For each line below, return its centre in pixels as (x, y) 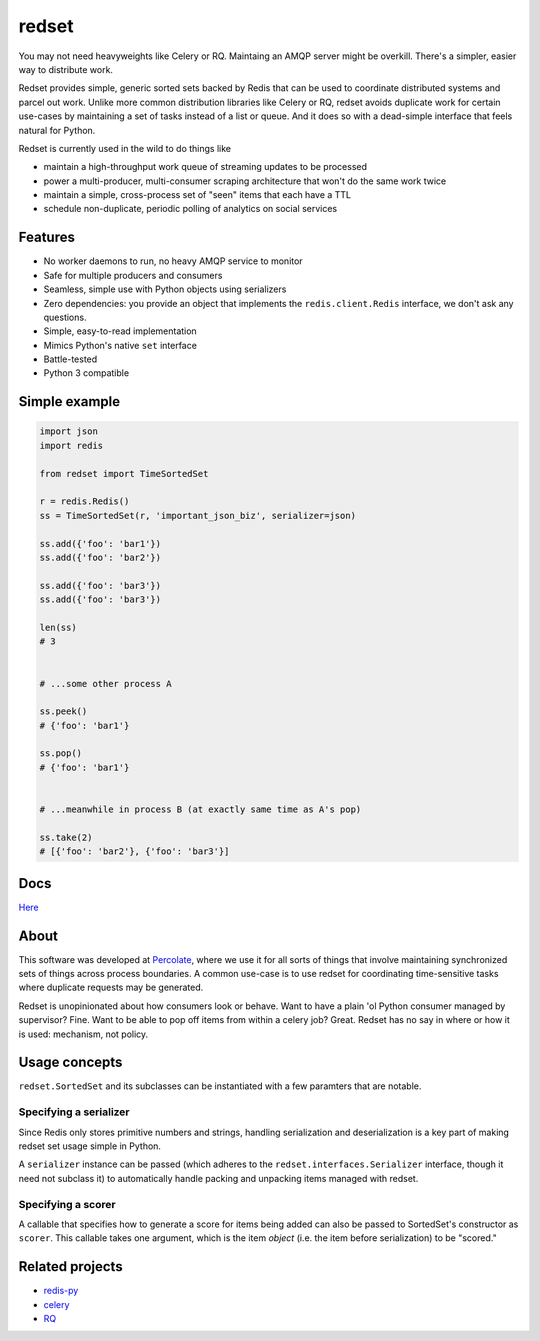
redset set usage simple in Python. (90, 1146)
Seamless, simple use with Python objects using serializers (165, 289)
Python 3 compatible (86, 373)
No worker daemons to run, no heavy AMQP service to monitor (173, 261)
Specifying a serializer (74, 1112)
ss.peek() (63, 711)
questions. (65, 317)
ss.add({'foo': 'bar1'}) (100, 543)
